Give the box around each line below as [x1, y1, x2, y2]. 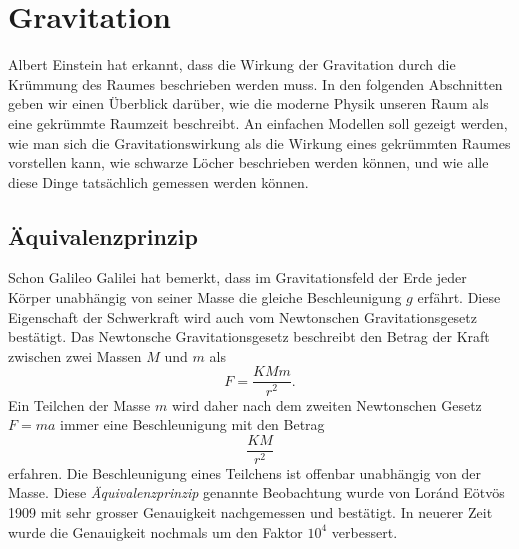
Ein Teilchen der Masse [8, 394, 151, 415]
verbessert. [331, 521, 398, 542]
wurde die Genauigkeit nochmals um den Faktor [8, 521, 303, 542]
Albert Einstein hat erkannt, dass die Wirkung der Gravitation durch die [8, 54, 456, 75]
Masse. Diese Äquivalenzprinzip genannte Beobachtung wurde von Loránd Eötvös [8, 482, 505, 503]
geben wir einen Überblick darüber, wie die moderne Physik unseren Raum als [8, 93, 489, 114]
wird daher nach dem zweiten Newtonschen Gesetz [171, 394, 482, 415]
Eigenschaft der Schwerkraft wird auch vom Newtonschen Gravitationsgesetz [8, 306, 477, 327]
